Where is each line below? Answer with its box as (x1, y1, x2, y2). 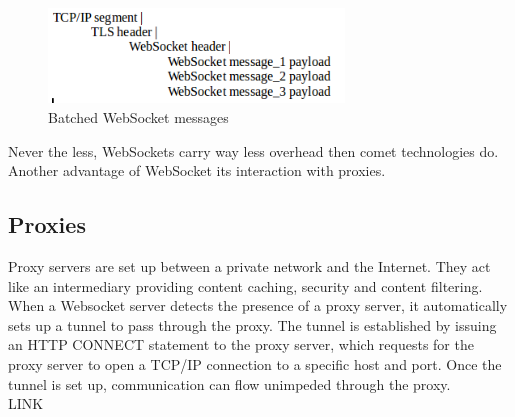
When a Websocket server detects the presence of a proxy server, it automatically (8, 295, 508, 316)
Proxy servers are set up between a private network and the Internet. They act (8, 256, 491, 276)
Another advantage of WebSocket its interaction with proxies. (8, 160, 386, 181)
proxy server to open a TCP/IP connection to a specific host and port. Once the (8, 353, 502, 374)
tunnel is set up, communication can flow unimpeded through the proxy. (8, 373, 451, 394)
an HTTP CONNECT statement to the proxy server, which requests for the (8, 334, 474, 355)
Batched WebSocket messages (48, 107, 229, 128)
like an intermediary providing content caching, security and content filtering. (8, 275, 483, 296)
